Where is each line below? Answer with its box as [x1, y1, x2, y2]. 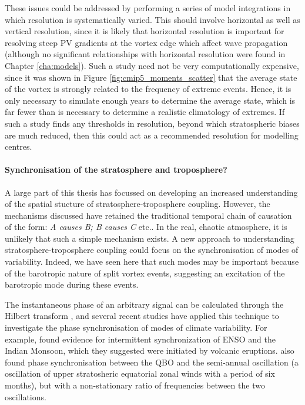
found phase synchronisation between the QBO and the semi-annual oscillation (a [5, 355, 299, 368]
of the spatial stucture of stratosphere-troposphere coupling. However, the [5, 197, 270, 210]
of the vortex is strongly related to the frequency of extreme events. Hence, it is [5, 83, 291, 95]
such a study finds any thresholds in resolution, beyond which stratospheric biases [5, 117, 300, 129]
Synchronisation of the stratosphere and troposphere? [5, 163, 227, 176]
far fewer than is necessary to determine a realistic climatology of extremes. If [5, 106, 285, 118]
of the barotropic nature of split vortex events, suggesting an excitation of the [5, 266, 285, 279]
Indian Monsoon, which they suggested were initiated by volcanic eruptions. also [5, 344, 294, 357]
